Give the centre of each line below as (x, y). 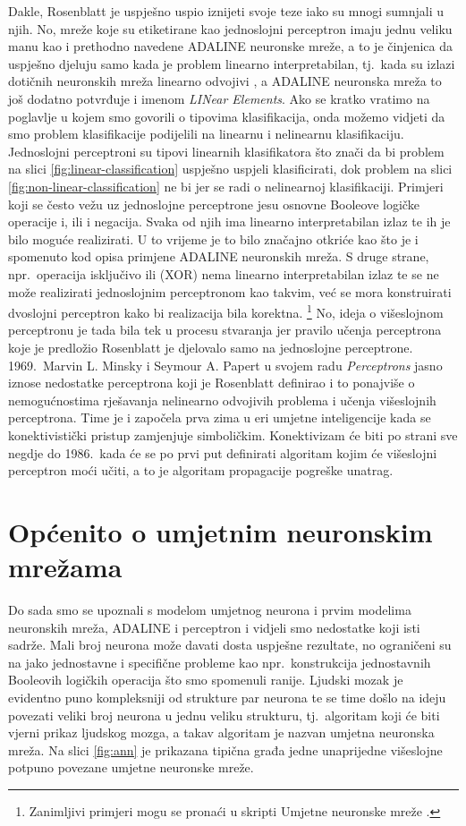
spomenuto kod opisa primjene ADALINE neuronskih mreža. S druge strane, (219, 256)
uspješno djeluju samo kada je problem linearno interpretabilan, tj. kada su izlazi (232, 63)
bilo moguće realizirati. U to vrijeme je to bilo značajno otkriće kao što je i (213, 238)
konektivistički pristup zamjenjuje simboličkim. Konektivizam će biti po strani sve (233, 434)
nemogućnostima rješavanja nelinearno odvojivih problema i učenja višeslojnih (222, 400)
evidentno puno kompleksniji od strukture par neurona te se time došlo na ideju (227, 697)
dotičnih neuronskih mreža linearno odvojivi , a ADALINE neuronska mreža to (225, 81)
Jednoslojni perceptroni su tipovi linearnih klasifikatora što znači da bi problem (226, 151)
